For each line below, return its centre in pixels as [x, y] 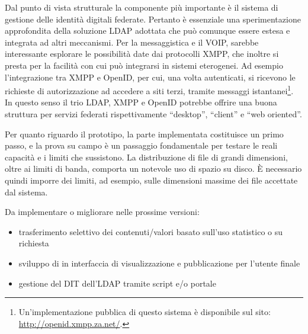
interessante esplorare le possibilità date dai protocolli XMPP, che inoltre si [142, 54]
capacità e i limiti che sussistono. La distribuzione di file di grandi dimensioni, [146, 157]
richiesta [34, 243]
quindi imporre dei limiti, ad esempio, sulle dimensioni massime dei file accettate [151, 180]
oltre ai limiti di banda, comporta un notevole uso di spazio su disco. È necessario [153, 168]
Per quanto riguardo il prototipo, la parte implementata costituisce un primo [144, 134]
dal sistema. [26, 192]
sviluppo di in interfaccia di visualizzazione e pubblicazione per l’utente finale [159, 263]
